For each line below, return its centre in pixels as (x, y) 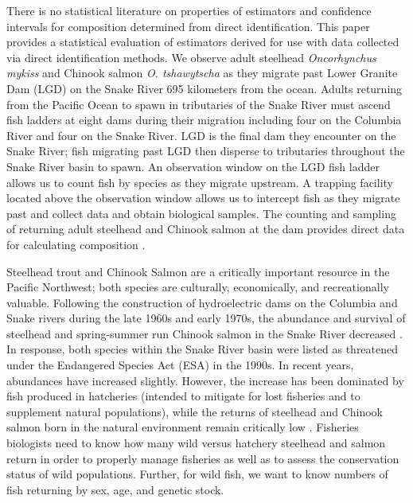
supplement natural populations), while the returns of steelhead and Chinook (195, 411)
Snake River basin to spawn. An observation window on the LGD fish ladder (193, 166)
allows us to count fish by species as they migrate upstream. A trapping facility (200, 182)
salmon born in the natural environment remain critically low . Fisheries (183, 427)
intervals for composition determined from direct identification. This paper (188, 26)
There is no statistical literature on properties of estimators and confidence (189, 10)
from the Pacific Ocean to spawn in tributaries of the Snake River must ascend (199, 104)
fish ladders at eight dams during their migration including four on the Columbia (204, 120)
